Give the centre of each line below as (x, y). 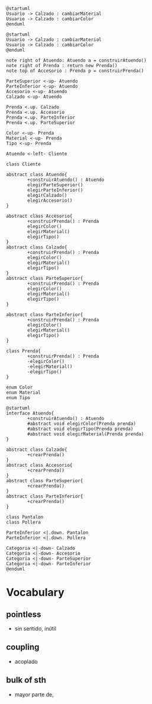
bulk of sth (26, 680)
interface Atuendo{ (30, 413)
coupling (23, 647)
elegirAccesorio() (50, 200)
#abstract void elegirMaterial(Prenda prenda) (86, 434)
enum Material (24, 393)
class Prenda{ (24, 351)
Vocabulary (35, 592)
